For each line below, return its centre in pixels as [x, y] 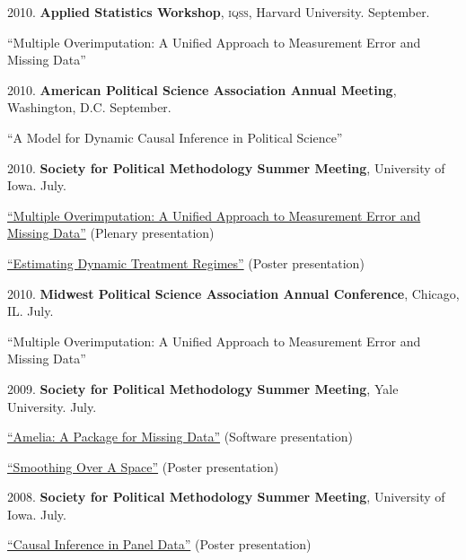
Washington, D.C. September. [89, 107]
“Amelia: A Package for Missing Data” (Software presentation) [180, 437]
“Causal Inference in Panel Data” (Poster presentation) [159, 544]
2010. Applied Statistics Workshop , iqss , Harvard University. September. [219, 12]
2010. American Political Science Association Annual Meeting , [202, 89]
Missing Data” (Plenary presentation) [111, 233]
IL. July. [31, 311]
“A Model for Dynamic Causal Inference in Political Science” [175, 137]
